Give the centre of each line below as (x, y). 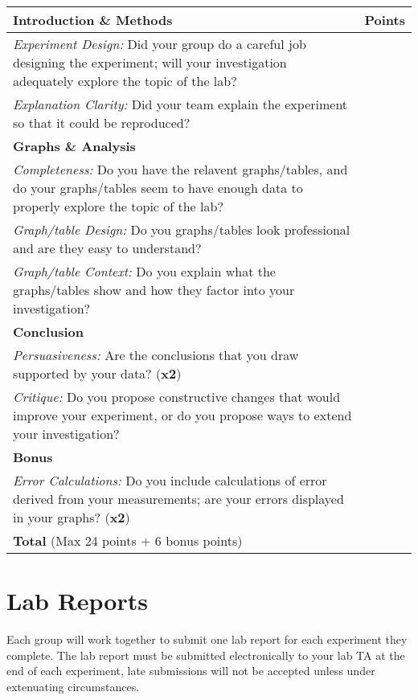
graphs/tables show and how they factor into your (154, 290)
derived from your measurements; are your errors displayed (178, 499)
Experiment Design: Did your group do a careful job (160, 44)
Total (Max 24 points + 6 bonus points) (128, 540)
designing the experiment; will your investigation (150, 62)
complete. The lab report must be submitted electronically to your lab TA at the (206, 655)
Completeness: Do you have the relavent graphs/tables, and (180, 169)
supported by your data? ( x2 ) (97, 373)
